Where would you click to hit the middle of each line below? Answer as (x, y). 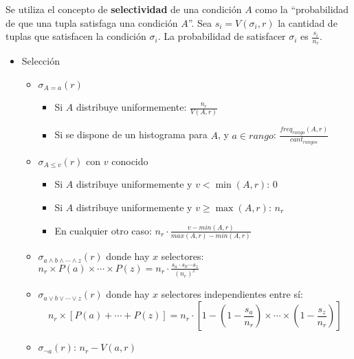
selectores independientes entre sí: (232, 294)
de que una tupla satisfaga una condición (92, 22)
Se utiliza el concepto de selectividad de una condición (124, 9)
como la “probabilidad (302, 9)
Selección (41, 61)
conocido (130, 161)
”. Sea (200, 22)
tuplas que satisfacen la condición (76, 36)
